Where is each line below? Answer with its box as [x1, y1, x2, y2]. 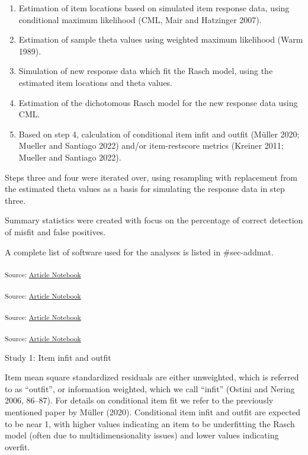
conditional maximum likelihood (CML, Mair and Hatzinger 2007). [18, 13, 262, 25]
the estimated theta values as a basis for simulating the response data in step [5, 182, 285, 195]
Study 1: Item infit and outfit [5, 351, 111, 363]
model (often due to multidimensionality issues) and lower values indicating [5, 429, 279, 441]
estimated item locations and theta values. [18, 76, 173, 88]
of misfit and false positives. [5, 225, 106, 238]
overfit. [5, 440, 30, 453]
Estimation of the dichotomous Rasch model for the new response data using [18, 96, 298, 108]
